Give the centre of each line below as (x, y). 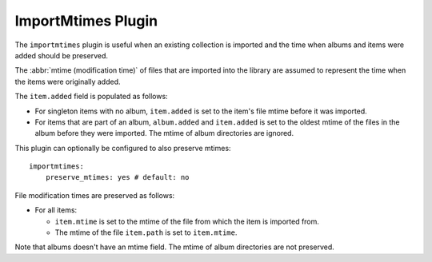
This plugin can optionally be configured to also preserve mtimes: (123, 148)
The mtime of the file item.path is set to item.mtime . (146, 232)
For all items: (56, 210)
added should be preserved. (61, 55)
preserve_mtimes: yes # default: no (117, 177)
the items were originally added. (68, 81)
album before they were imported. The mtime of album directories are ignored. (164, 133)
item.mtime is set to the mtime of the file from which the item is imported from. (187, 221)
